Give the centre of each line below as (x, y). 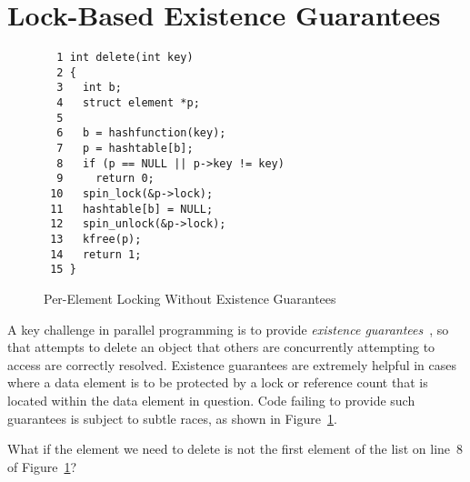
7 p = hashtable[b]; (125, 149)
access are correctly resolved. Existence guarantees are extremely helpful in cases (232, 364)
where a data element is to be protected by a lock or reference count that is (218, 382)
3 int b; (89, 88)
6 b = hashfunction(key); (141, 133)
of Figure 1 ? (42, 466)
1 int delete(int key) (125, 58)
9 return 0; (105, 179)
